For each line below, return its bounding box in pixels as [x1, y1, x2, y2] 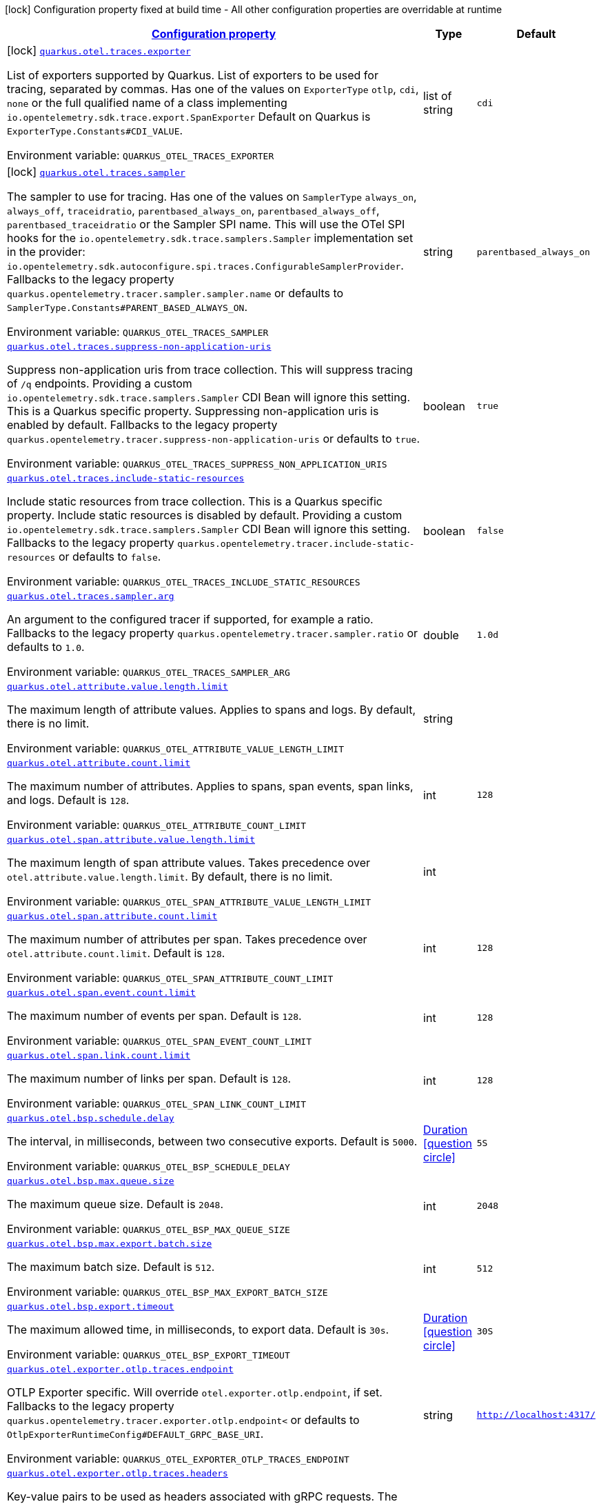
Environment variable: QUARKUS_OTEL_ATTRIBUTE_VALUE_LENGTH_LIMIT [7, 741, 344, 755]
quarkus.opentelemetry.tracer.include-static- [177, 539, 415, 549]
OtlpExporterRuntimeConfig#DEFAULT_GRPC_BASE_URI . [7, 1427, 264, 1441]
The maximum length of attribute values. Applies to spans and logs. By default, [7, 703, 416, 716]
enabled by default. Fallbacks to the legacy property [7, 418, 278, 432]
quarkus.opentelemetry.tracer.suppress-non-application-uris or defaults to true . [7, 432, 420, 445]
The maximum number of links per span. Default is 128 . [7, 1072, 292, 1085]
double [423, 628, 459, 642]
